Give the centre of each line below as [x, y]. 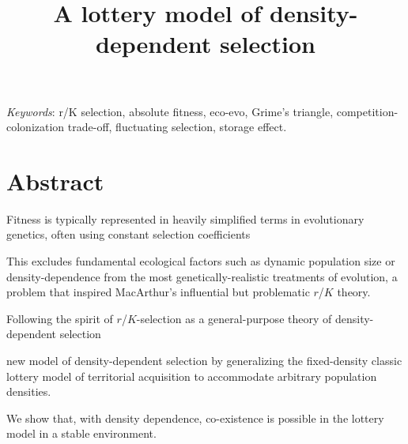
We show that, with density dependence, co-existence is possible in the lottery [195, 418]
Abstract [55, 181]
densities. [29, 391]
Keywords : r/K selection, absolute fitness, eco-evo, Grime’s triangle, [170, 111]
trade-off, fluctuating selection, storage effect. [177, 127]
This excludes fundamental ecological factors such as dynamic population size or [201, 261]
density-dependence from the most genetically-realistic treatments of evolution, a [202, 276]
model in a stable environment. [81, 433]
